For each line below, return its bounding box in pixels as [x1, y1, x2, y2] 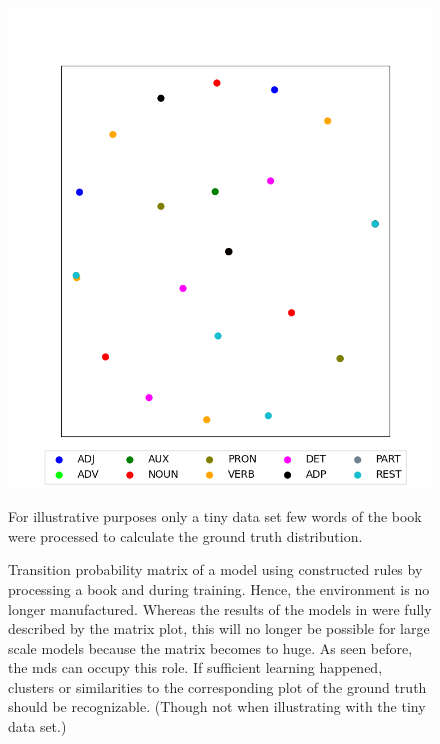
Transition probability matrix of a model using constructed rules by [8, 559, 423, 580]
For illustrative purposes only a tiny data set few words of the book [8, 506, 422, 527]
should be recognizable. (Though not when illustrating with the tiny [8, 696, 426, 717]
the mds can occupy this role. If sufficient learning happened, [8, 657, 383, 678]
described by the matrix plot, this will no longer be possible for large [8, 618, 430, 639]
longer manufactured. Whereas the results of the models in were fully [8, 598, 432, 619]
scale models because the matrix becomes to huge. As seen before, [8, 637, 413, 658]
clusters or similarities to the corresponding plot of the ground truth [8, 676, 427, 697]
